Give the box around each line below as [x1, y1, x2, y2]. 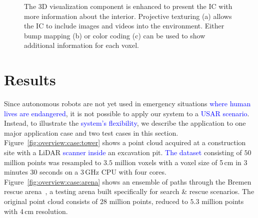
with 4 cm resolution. [4, 206, 68, 216]
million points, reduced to [109, 196, 188, 207]
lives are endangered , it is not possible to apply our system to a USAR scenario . [4, 108, 249, 118]
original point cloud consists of [4, 196, 98, 207]
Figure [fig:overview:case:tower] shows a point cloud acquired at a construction [4, 137, 246, 148]
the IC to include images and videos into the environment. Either [24, 20, 224, 31]
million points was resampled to [4, 157, 101, 167]
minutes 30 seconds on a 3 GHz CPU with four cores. [4, 167, 166, 177]
